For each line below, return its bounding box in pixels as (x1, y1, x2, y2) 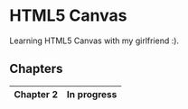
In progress (66, 87, 117, 100)
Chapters (9, 61, 63, 77)
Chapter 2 (14, 87, 59, 100)
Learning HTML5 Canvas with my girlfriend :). (9, 35, 179, 46)
